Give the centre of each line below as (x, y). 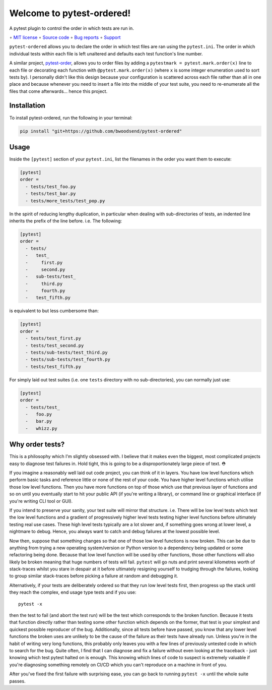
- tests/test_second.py (55, 345)
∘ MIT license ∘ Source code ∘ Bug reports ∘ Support (65, 37)
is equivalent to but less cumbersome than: (54, 311)
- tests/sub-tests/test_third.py (66, 353)
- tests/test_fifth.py (53, 366)
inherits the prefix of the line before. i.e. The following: (66, 221)
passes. (17, 681)
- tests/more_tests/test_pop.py (65, 201)
